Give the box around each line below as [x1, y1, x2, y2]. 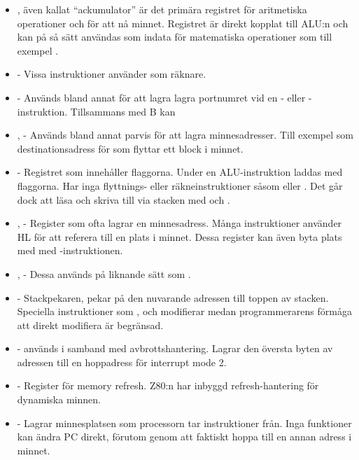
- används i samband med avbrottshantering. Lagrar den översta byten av [17, 341, 333, 356]
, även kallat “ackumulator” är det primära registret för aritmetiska [17, 2, 307, 16]
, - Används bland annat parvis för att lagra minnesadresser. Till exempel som [17, 127, 353, 142]
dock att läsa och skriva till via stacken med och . [17, 192, 230, 207]
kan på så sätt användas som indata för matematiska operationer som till [17, 29, 332, 44]
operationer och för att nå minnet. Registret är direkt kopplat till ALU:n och [17, 15, 349, 30]
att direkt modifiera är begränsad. [17, 317, 164, 332]
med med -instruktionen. [17, 243, 123, 258]
